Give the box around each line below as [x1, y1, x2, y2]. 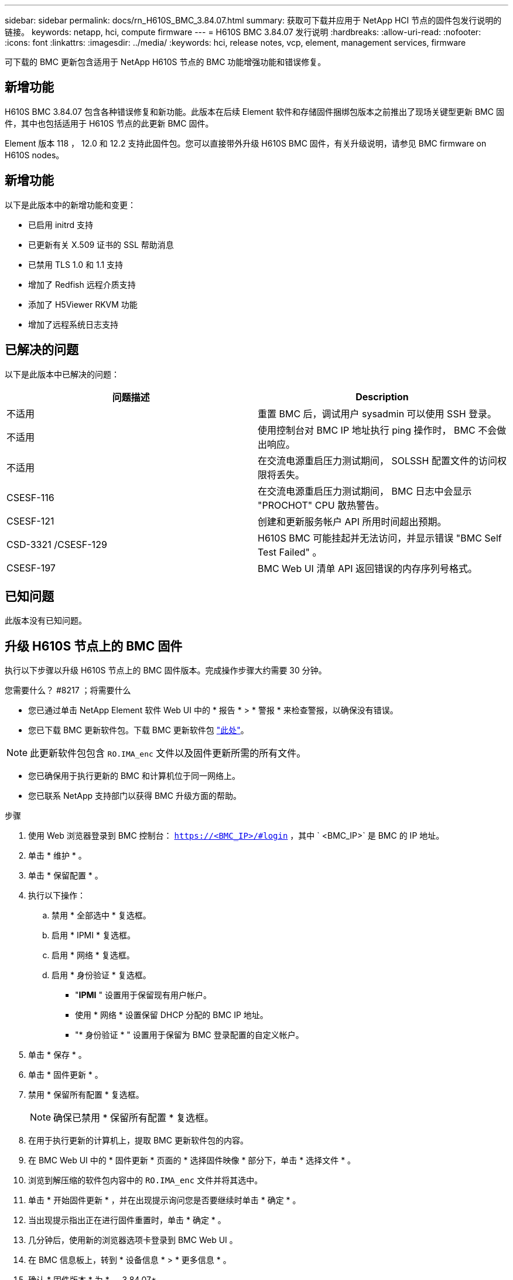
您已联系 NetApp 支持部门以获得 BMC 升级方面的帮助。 [28, 791, 241, 801]
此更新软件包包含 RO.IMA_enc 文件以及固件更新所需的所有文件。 [30, 747, 306, 760]
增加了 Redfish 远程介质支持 [28, 279, 136, 290]
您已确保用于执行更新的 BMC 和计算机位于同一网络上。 [28, 771, 240, 781]
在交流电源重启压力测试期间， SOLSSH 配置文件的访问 [258, 454, 497, 467]
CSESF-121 [6, 515, 54, 527]
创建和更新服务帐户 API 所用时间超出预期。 [258, 515, 447, 527]
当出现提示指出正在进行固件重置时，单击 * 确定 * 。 [28, 1215, 226, 1225]
